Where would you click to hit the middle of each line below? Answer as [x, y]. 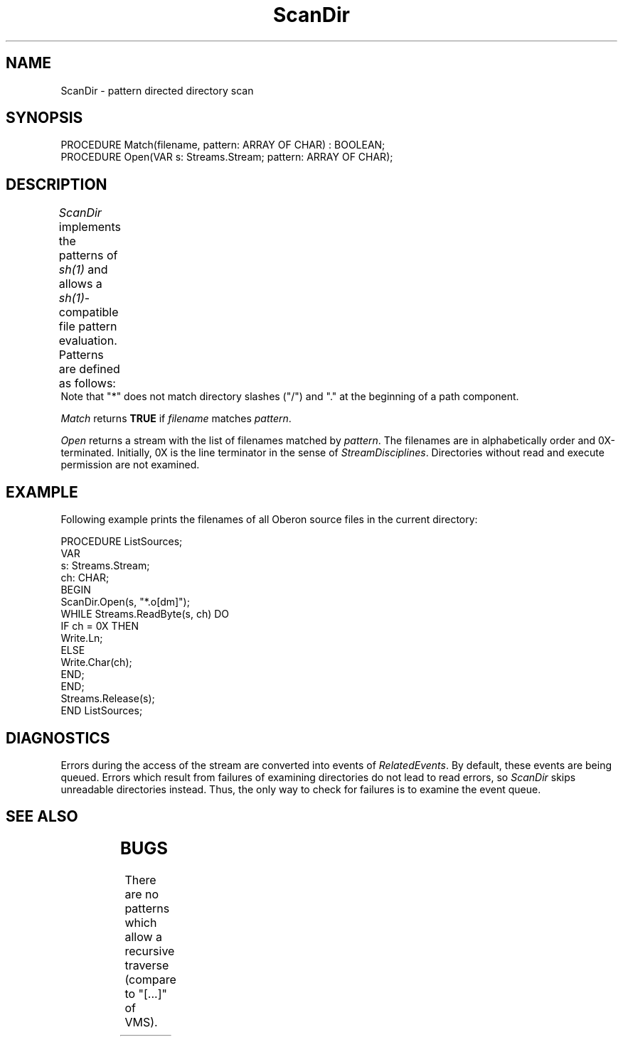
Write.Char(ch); [96, 662]
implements [90, 227]
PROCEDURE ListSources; [122, 542]
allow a [144, 936]
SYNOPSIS [44, 118]
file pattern [88, 327]
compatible [89, 312]
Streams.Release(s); [108, 699]
